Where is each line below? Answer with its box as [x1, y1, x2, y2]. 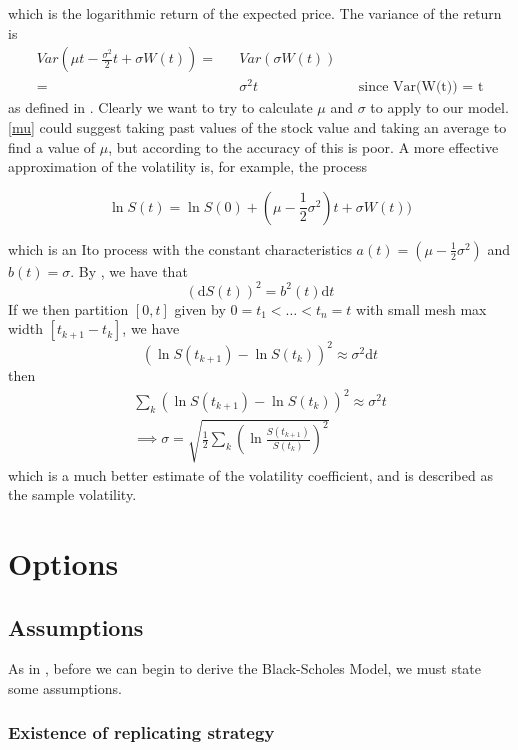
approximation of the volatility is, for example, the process [8, 156, 367, 177]
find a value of [8, 136, 96, 157]
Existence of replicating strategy [8, 720, 275, 745]
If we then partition [8, 298, 129, 319]
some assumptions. [8, 677, 122, 698]
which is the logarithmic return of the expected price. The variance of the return [8, 3, 502, 23]
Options [8, 542, 119, 583]
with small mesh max [356, 298, 487, 319]
